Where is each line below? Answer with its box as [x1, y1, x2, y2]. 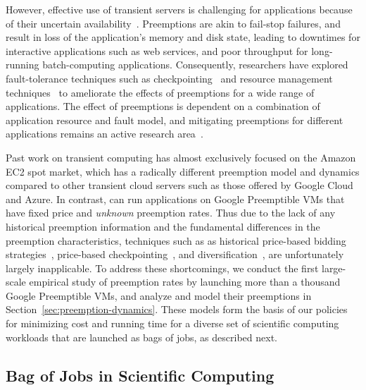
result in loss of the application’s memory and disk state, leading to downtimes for [6, 30, 360, 44]
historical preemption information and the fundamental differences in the [6, 219, 320, 233]
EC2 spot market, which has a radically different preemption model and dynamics [6, 164, 360, 178]
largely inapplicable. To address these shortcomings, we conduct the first [6, 260, 319, 275]
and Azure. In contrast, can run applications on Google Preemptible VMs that [6, 191, 345, 206]
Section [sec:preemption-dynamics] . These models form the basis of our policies [6, 302, 348, 317]
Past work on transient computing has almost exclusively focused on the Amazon [6, 150, 356, 164]
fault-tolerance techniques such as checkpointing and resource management [6, 71, 333, 85]
